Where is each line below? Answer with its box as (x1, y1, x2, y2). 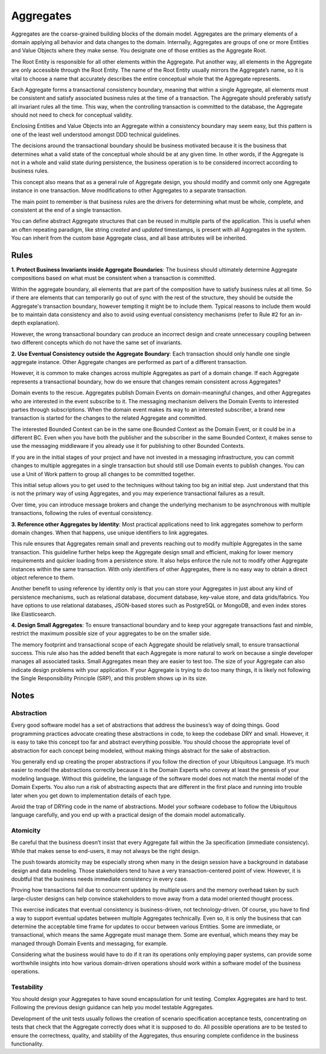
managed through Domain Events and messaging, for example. (11, 939, 168, 947)
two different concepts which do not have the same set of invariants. (11, 339, 182, 347)
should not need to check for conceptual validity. (11, 112, 133, 119)
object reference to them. (11, 573, 75, 581)
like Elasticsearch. (11, 610, 57, 618)
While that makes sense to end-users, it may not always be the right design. (11, 847, 200, 854)
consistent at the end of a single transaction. (11, 206, 122, 214)
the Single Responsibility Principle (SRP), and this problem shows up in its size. (11, 675, 208, 682)
